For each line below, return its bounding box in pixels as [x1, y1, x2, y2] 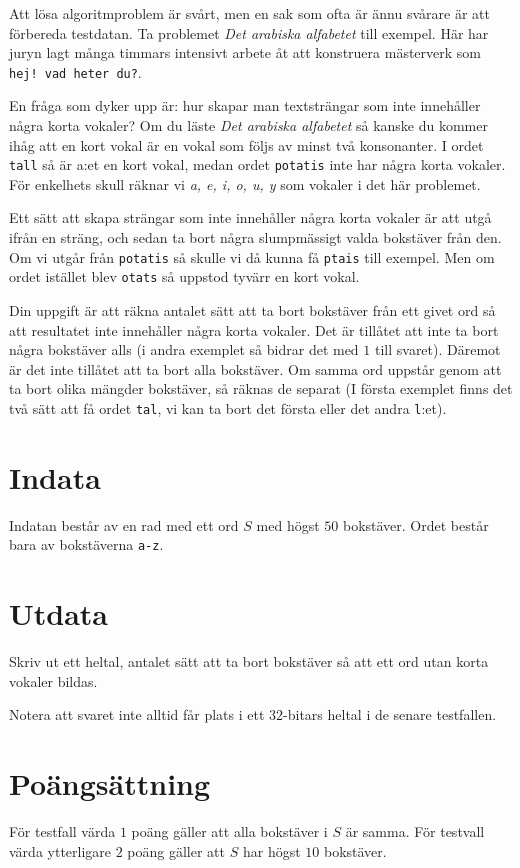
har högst [242, 840, 301, 861]
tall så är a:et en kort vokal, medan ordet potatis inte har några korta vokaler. [9, 154, 506, 175]
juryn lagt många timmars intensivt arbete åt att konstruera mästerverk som [9, 42, 481, 63]
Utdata [9, 593, 109, 634]
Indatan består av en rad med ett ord [9, 514, 239, 535]
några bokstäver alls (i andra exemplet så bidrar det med [9, 339, 359, 360]
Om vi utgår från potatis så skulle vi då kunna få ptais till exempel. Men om [9, 246, 495, 267]
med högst [256, 514, 320, 535]
